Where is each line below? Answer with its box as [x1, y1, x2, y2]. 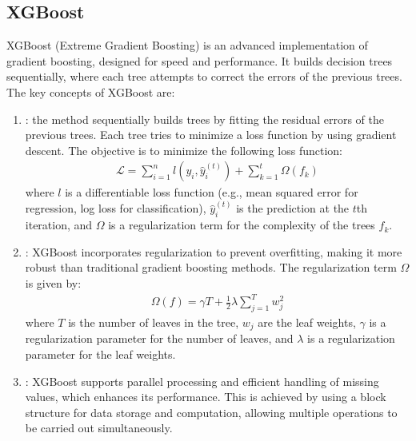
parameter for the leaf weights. [25, 345, 176, 362]
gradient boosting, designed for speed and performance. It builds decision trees [6, 52, 393, 69]
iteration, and [25, 217, 93, 233]
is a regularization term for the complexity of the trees [108, 217, 375, 233]
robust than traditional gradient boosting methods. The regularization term [25, 259, 397, 276]
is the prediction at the [236, 200, 350, 217]
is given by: [25, 275, 82, 291]
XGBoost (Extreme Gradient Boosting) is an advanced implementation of [6, 37, 368, 54]
